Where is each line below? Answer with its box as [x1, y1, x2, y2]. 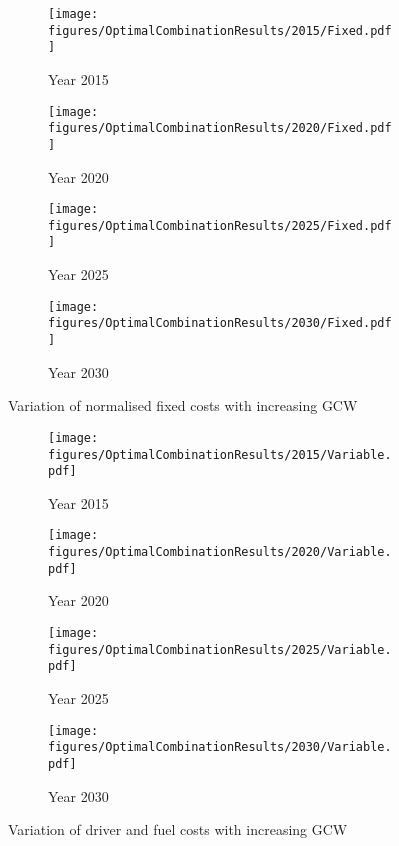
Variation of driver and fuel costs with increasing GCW [8, 819, 348, 840]
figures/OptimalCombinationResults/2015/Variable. [48, 447, 392, 462]
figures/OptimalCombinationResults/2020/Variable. [48, 545, 392, 560]
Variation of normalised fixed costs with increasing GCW [8, 395, 358, 416]
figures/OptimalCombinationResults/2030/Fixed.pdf [48, 316, 392, 331]
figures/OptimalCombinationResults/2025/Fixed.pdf [48, 218, 392, 233]
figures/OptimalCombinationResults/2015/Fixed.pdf [48, 23, 392, 38]
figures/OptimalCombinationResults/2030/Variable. [48, 740, 392, 755]
